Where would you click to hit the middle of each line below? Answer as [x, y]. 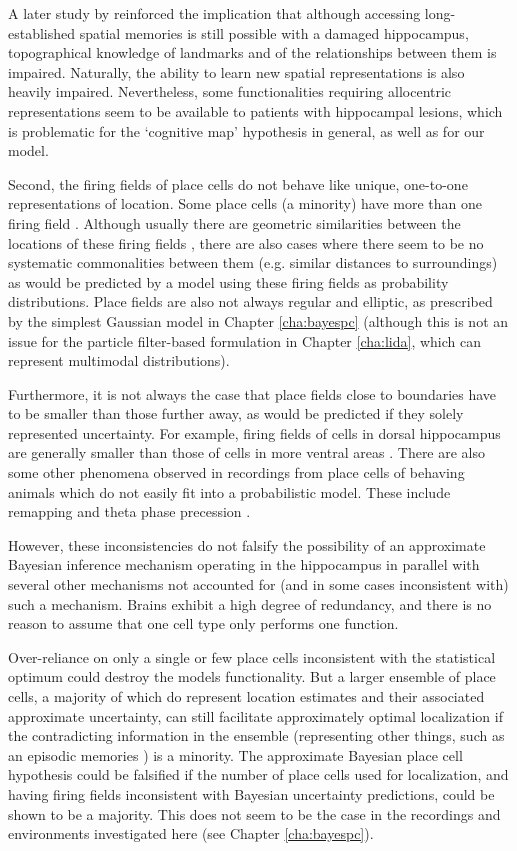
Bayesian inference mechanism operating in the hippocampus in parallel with [244, 564]
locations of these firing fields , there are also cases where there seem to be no [246, 242]
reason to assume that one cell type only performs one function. [203, 623]
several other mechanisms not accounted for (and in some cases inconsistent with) [258, 584]
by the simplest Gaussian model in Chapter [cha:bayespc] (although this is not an [258, 320]
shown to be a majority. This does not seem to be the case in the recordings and [254, 813]
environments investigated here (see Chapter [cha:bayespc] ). [191, 833]
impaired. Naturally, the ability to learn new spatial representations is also [236, 71]
